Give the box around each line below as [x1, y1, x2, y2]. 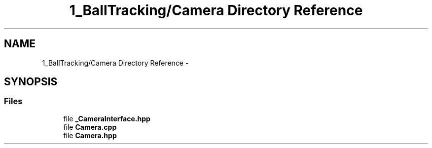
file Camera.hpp [63, 131, 117, 140]
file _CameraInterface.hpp [63, 114, 150, 123]
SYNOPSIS [4, 75, 58, 88]
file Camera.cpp [63, 122, 117, 131]
